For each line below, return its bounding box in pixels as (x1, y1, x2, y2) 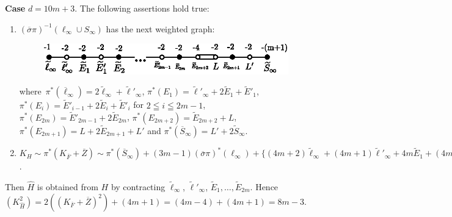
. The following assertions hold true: (75, 1, 210, 14)
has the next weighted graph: (106, 22, 215, 35)
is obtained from (37, 180, 98, 193)
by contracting (111, 180, 166, 193)
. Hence (250, 180, 279, 193)
